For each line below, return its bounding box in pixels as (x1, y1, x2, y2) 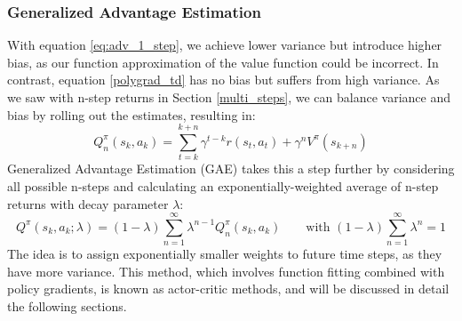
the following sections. (7, 297, 127, 315)
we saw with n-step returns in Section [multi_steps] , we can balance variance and (7, 88, 451, 106)
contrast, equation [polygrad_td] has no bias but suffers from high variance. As (7, 70, 440, 89)
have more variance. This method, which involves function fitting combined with (7, 261, 445, 280)
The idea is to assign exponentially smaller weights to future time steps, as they (7, 245, 442, 263)
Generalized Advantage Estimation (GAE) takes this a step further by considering (7, 159, 455, 178)
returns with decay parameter (7, 194, 169, 213)
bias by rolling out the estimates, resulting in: (7, 105, 256, 124)
